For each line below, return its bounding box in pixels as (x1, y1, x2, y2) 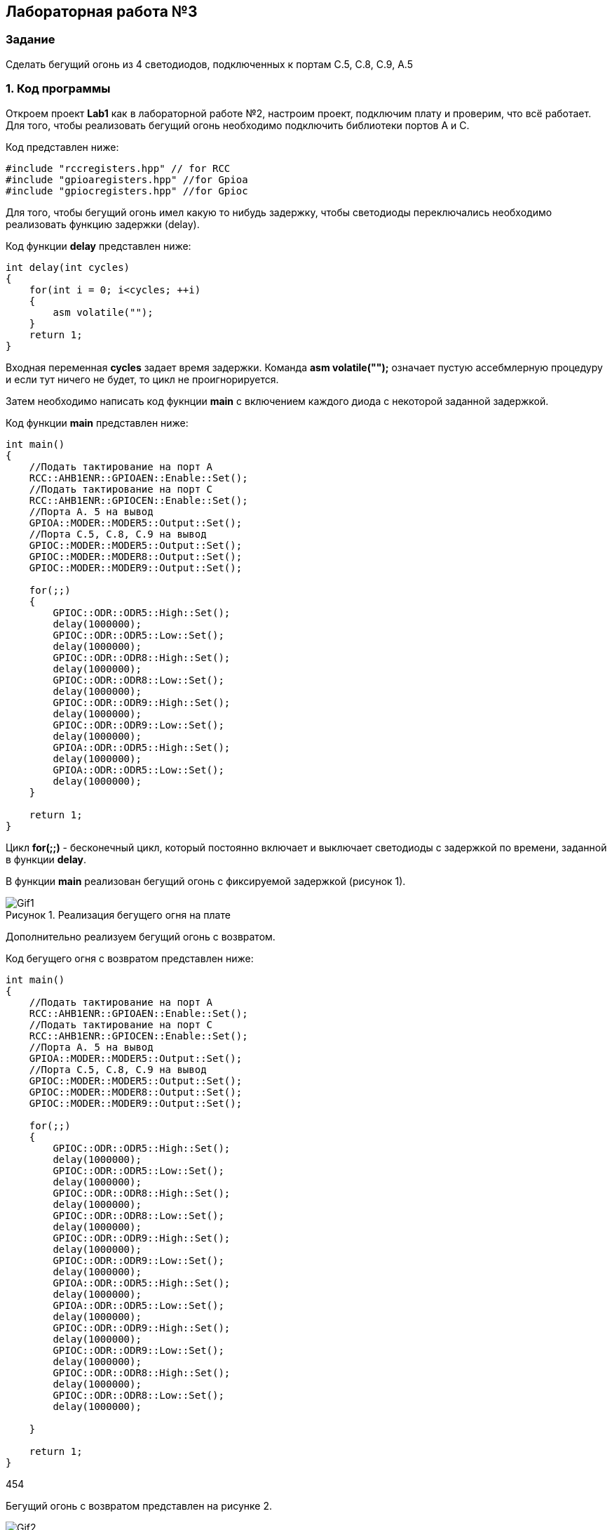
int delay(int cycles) (6, 261, 130, 273)
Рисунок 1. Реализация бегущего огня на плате (6, 908, 231, 921)
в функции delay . (6, 853, 87, 865)
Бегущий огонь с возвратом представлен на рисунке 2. (6, 1499, 272, 1512)
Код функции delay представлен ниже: (6, 239, 191, 252)
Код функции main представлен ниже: (6, 416, 189, 429)
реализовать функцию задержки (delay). (6, 218, 200, 230)
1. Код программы (6, 81, 111, 96)
